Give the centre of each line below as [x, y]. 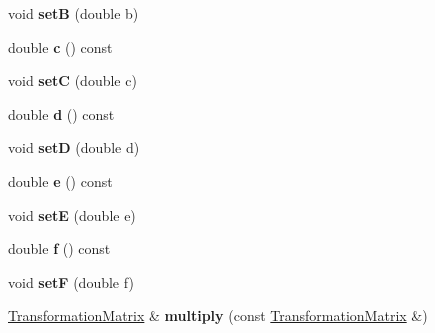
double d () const [61, 113]
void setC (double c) [72, 80]
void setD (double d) [74, 147]
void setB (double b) [73, 13]
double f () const [59, 248]
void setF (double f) [71, 281]
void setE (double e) [72, 214]
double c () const [60, 46]
